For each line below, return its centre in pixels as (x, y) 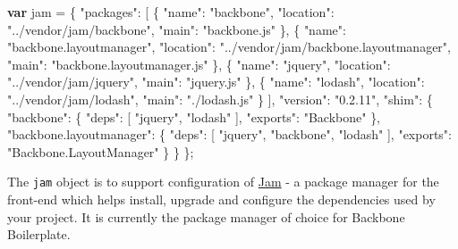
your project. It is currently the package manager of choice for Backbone (206, 216)
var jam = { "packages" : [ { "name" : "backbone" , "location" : (171, 12)
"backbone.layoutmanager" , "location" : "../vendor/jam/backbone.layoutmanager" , (229, 47)
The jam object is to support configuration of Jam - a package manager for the (223, 182)
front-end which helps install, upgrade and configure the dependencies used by (221, 199)
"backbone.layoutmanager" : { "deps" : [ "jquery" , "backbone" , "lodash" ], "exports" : (230, 134)
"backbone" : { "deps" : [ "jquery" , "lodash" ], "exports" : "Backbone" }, (194, 116)
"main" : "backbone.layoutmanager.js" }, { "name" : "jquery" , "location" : (199, 64)
